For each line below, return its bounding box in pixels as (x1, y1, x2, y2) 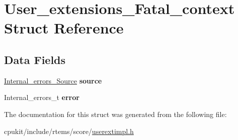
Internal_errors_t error (4, 92, 80, 102)
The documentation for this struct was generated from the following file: (4, 108, 227, 119)
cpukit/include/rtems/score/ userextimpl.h (4, 125, 134, 136)
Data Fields (4, 51, 66, 67)
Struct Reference (4, 17, 124, 38)
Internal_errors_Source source (4, 75, 102, 85)
